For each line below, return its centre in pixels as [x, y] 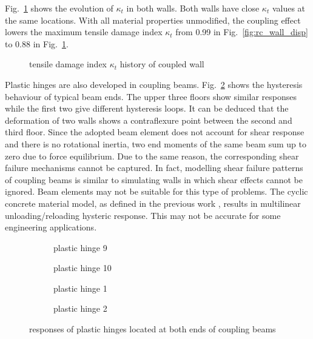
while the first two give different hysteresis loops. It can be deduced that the [147, 108]
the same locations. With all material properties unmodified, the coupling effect [153, 20]
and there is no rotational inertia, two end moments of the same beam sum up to [156, 143]
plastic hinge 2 [80, 308]
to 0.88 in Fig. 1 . [37, 43]
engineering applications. [51, 227]
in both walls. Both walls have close [193, 8]
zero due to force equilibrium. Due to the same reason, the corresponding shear [152, 156]
